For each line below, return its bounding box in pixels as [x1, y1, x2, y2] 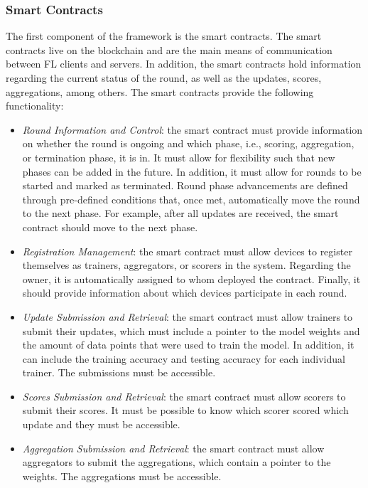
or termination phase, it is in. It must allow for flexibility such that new [22, 149, 335, 164]
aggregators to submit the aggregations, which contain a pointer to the [22, 455, 331, 470]
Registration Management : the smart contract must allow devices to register [22, 243, 352, 258]
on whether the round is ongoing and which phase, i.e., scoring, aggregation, [22, 136, 355, 151]
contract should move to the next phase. [22, 219, 198, 234]
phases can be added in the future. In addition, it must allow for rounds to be [22, 164, 362, 179]
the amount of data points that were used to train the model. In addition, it [22, 337, 355, 352]
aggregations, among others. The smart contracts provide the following [6, 84, 314, 99]
